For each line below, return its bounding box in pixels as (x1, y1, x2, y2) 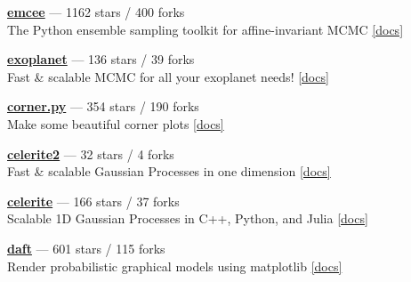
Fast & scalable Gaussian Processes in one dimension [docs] (7, 162, 331, 181)
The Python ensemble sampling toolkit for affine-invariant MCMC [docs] (7, 20, 404, 38)
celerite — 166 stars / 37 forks (7, 191, 180, 210)
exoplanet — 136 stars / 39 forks (7, 50, 195, 68)
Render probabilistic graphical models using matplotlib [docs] (7, 256, 342, 275)
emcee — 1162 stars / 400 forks (7, 3, 185, 20)
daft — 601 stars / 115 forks (7, 238, 165, 257)
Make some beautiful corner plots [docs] (7, 114, 224, 133)
